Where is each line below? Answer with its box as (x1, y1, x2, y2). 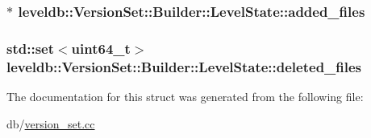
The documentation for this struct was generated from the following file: (6, 87, 364, 104)
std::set (6, 38, 54, 58)
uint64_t (71, 38, 131, 58)
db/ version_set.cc (6, 115, 95, 132)
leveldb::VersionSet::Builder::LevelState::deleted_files (6, 56, 362, 76)
